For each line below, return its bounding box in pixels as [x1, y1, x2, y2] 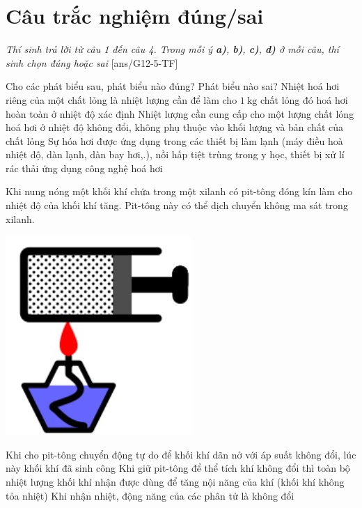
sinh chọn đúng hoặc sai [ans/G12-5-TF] [6, 55, 178, 70]
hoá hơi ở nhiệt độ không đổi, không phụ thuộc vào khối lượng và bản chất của [6, 120, 344, 134]
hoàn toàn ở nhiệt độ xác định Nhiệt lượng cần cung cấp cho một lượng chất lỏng [6, 106, 354, 121]
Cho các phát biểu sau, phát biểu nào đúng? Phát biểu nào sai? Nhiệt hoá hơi [6, 79, 340, 93]
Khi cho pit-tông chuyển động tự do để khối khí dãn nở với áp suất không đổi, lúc [6, 447, 356, 461]
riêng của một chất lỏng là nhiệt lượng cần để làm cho [6, 92, 237, 107]
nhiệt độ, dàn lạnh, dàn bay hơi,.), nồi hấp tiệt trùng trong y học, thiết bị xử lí [6, 147, 345, 162]
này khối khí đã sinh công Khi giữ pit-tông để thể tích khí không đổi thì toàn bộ [6, 461, 350, 475]
